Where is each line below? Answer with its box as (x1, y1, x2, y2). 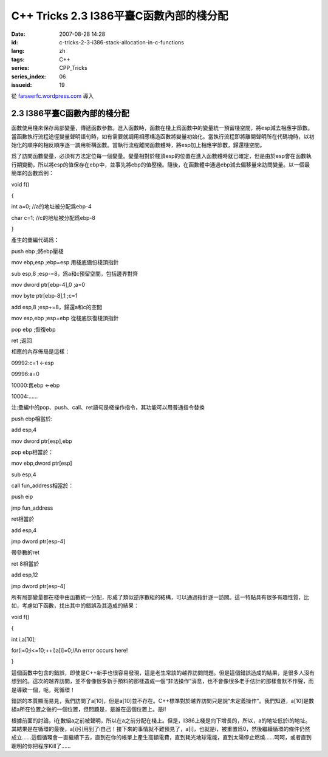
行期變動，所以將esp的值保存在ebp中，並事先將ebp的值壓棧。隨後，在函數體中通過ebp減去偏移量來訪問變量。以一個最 (11, 161, 310, 168)
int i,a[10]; (11, 635, 36, 643)
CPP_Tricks (59, 64, 87, 72)
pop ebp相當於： (11, 448, 54, 456)
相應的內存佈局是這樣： (11, 348, 70, 355)
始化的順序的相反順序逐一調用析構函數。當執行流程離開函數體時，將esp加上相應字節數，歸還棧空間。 (11, 141, 265, 148)
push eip (11, 493, 33, 501)
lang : (11, 47, 25, 55)
